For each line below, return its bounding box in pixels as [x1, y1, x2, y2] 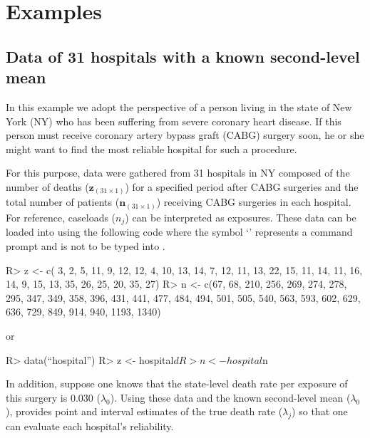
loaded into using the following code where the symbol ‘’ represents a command [6, 224, 353, 239]
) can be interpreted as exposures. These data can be [125, 209, 356, 224]
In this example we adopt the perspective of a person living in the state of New [6, 99, 352, 114]
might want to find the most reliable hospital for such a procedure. [6, 141, 297, 156]
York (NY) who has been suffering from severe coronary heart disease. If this [6, 113, 341, 128]
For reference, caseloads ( [6, 209, 116, 224]
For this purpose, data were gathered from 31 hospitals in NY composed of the [6, 165, 350, 180]
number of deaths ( [6, 179, 89, 194]
